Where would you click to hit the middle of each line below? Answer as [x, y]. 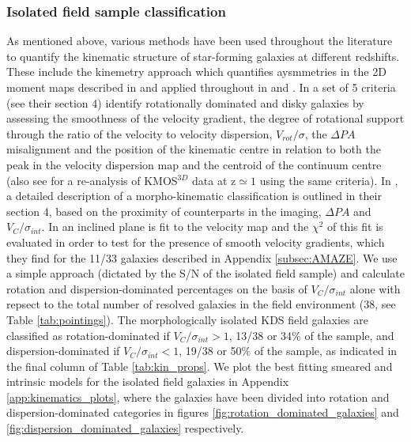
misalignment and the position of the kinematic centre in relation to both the [194, 149]
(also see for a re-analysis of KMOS [92, 180]
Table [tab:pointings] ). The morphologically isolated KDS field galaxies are [187, 319]
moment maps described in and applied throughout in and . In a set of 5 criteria [201, 87]
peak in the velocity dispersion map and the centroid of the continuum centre [194, 164]
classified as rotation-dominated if [88, 335]
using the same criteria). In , [329, 180]
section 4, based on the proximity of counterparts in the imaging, [164, 211]
